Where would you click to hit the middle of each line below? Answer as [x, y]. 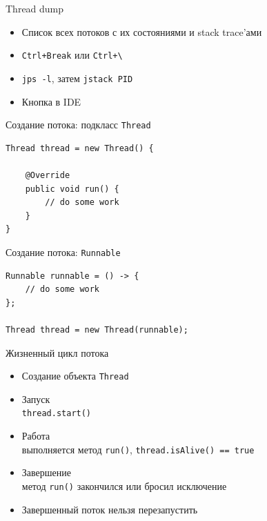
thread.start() [57, 414]
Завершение [46, 472]
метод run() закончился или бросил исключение [124, 485]
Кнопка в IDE [51, 101]
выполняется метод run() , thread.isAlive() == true [138, 449]
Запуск [36, 399]
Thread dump [35, 8]
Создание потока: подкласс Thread [78, 125]
